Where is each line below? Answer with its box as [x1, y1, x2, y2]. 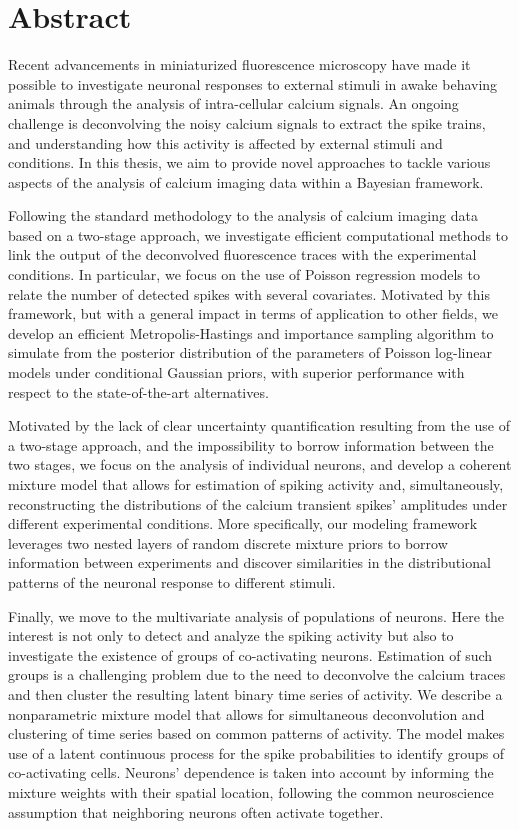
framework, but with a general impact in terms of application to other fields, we [8, 303, 498, 324]
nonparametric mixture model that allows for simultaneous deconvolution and [8, 703, 485, 724]
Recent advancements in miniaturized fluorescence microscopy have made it [8, 54, 471, 75]
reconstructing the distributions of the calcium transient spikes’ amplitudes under [8, 493, 508, 514]
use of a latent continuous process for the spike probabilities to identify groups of [8, 742, 505, 763]
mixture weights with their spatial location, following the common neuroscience [8, 781, 494, 802]
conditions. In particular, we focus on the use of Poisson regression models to [8, 264, 480, 285]
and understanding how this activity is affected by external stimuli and [8, 132, 443, 153]
